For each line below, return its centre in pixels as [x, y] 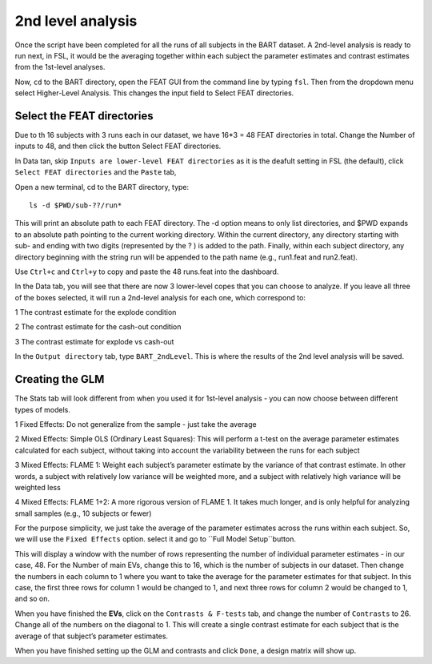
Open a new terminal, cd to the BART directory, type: [102, 187]
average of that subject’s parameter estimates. [91, 636]
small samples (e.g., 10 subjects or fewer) [83, 513]
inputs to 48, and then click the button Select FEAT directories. [118, 146]
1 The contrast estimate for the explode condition [96, 312]
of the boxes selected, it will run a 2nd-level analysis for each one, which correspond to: [160, 297]
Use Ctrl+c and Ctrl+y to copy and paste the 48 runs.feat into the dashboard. [147, 272]
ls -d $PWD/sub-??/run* [76, 205]
